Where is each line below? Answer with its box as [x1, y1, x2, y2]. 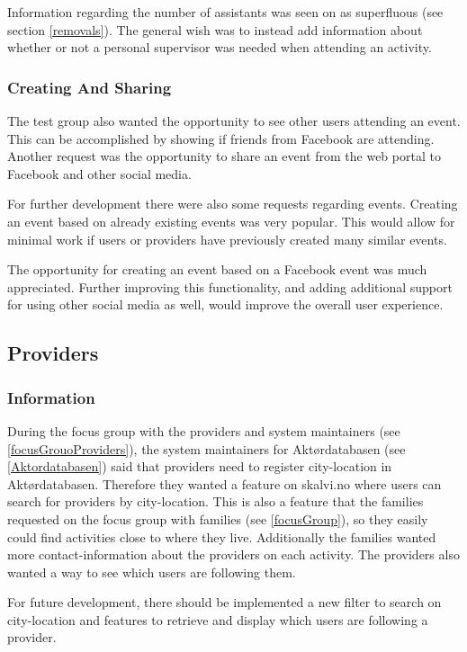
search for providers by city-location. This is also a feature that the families [7, 492, 424, 511]
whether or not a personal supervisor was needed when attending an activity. [7, 38, 432, 57]
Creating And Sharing [7, 76, 172, 98]
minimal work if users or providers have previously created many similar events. [7, 229, 447, 248]
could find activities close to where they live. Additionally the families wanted [7, 527, 436, 546]
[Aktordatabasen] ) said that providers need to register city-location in [7, 457, 392, 476]
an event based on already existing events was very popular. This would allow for [7, 211, 455, 230]
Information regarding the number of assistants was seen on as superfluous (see [7, 3, 444, 21]
